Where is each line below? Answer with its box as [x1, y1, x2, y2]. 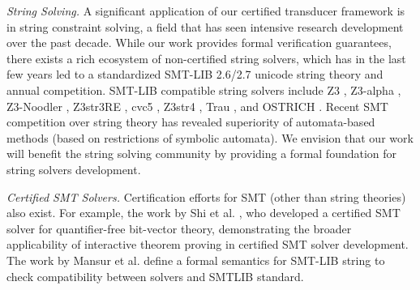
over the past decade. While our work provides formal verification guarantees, [6, 34, 392, 51]
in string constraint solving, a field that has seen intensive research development [6, 18, 404, 35]
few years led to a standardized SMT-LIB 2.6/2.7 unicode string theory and [6, 66, 384, 83]
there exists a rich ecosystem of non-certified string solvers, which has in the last [6, 49, 406, 66]
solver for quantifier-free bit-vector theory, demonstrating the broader [6, 220, 352, 237]
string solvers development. [6, 160, 141, 177]
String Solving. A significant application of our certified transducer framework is [6, 2, 405, 19]
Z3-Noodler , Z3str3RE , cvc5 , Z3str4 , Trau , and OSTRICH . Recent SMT [6, 97, 388, 114]
